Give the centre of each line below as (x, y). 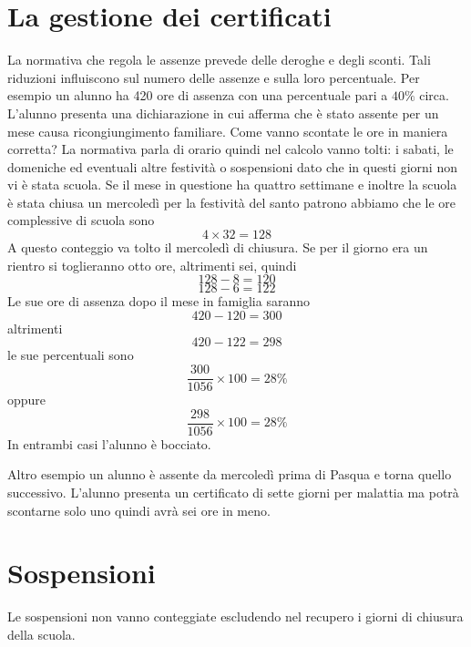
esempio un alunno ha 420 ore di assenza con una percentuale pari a (198, 95)
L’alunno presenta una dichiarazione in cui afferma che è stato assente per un (223, 113)
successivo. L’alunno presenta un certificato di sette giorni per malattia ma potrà (233, 492)
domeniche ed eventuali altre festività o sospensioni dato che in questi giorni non (232, 166)
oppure (27, 400)
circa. (434, 95)
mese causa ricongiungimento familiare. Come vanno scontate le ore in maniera (228, 131)
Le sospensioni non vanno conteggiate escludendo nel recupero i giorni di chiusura (235, 616)
